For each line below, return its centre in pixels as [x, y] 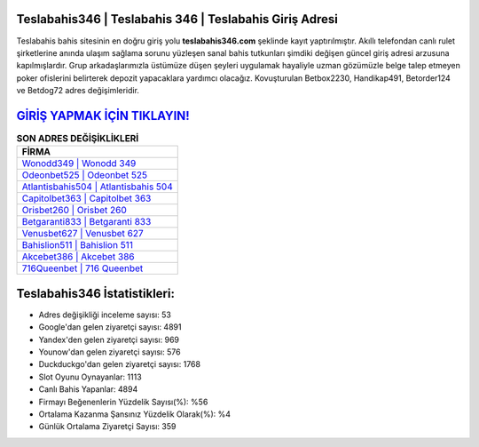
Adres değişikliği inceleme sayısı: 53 [105, 315]
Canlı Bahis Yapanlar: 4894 [88, 389]
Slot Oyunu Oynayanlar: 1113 [90, 377]
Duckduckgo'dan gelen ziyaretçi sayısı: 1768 [120, 364]
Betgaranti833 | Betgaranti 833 [86, 222]
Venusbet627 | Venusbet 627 [82, 234]
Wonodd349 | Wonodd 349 [79, 164]
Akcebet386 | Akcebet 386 [78, 257]
